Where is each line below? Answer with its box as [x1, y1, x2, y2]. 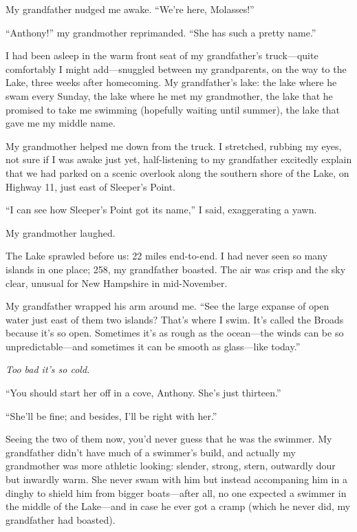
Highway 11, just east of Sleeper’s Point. [6, 179, 176, 193]
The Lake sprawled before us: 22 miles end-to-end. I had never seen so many [6, 248, 328, 263]
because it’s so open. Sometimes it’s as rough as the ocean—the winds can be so [6, 326, 344, 340]
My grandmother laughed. [6, 225, 116, 240]
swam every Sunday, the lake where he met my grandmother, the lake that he [6, 88, 333, 103]
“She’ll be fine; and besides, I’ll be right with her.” [6, 408, 217, 423]
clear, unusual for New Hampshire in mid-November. [6, 275, 228, 290]
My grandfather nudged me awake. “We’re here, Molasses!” [6, 2, 255, 16]
